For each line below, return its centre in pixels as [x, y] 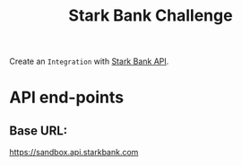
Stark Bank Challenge [151, 16]
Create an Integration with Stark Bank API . [89, 61]
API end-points [66, 97]
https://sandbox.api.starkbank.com [74, 153]
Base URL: [39, 131]
